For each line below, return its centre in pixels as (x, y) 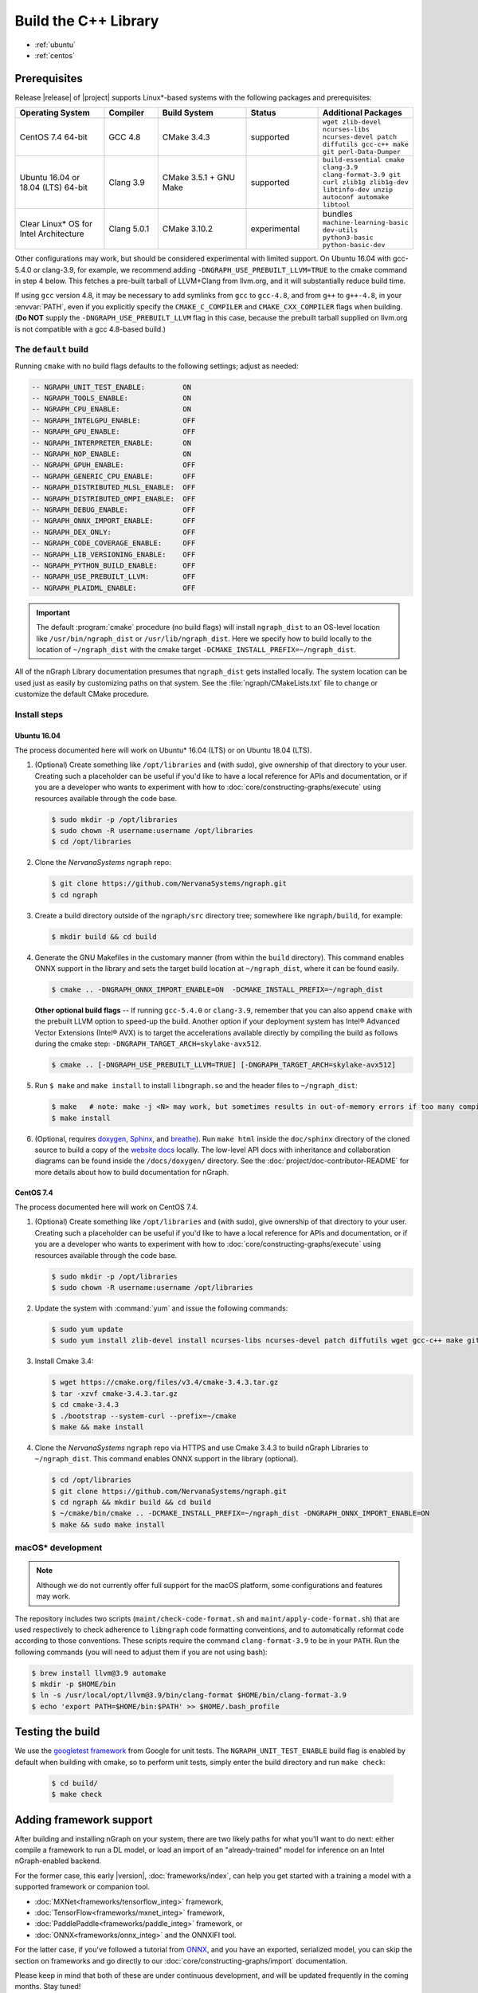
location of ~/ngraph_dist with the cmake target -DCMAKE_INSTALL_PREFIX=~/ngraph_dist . (196, 649)
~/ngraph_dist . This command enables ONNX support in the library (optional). (167, 1459)
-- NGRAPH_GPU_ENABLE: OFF (114, 432)
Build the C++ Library (87, 21)
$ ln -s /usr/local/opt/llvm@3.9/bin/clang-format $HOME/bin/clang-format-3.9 (189, 1695)
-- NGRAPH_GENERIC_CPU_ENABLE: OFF (114, 476)
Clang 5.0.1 (129, 229)
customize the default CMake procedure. (82, 694)
